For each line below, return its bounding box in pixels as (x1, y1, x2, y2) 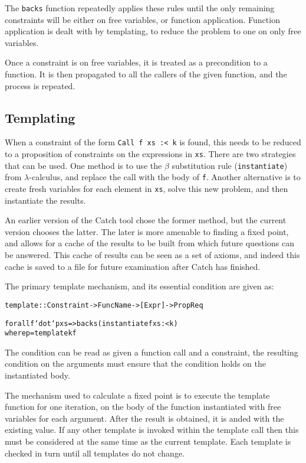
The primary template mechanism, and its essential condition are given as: (5, 280, 274, 292)
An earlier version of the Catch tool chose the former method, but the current (5, 214, 287, 226)
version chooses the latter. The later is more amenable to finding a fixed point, (5, 225, 289, 237)
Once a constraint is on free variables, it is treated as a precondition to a (5, 56, 268, 69)
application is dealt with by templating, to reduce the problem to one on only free (5, 25, 301, 37)
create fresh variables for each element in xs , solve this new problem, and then (5, 182, 288, 195)
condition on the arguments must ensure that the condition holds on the (5, 357, 266, 370)
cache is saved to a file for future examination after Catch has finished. (5, 260, 261, 272)
